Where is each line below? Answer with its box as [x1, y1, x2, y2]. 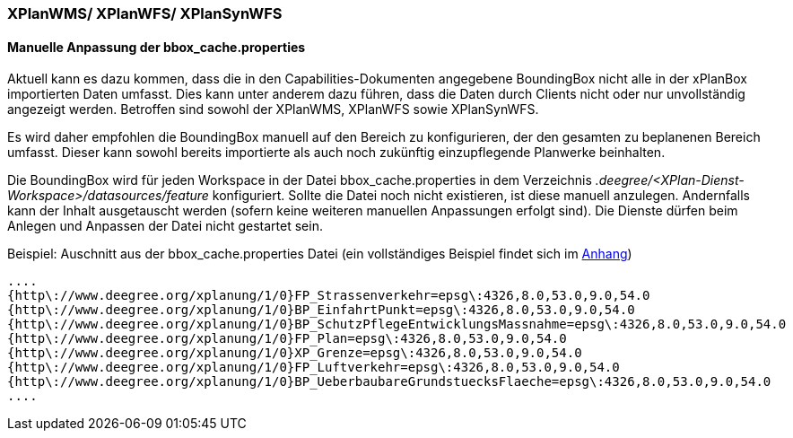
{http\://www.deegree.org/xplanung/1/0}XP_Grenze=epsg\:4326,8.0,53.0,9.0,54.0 [7, 346, 582, 361]
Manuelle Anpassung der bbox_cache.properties [7, 39, 306, 55]
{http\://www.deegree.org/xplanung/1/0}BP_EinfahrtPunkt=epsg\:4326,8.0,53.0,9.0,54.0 [7, 302, 635, 318]
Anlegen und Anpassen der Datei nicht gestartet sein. [7, 218, 323, 234]
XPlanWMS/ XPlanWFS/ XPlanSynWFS [7, 4, 283, 22]
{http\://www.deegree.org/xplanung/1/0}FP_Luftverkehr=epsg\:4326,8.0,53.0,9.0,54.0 [7, 360, 620, 375]
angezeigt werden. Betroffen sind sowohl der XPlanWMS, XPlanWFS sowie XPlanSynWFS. [7, 101, 539, 118]
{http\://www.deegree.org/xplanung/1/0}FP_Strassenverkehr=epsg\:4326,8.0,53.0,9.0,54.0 [7, 288, 650, 303]
